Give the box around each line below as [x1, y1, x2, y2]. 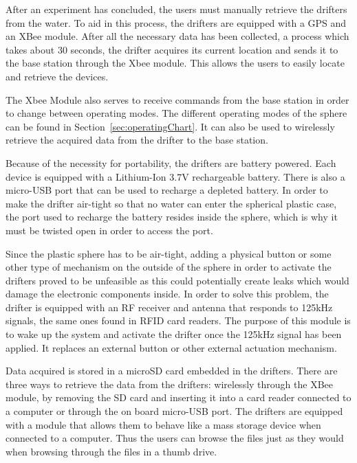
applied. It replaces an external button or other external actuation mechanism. [6, 340, 337, 354]
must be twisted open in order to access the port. [6, 223, 213, 237]
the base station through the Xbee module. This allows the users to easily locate [6, 56, 345, 70]
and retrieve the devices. [6, 69, 109, 83]
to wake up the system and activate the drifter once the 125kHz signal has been [6, 327, 342, 341]
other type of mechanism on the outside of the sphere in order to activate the [6, 260, 332, 274]
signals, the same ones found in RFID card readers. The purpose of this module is [6, 313, 351, 328]
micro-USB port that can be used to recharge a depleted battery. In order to [6, 183, 328, 197]
